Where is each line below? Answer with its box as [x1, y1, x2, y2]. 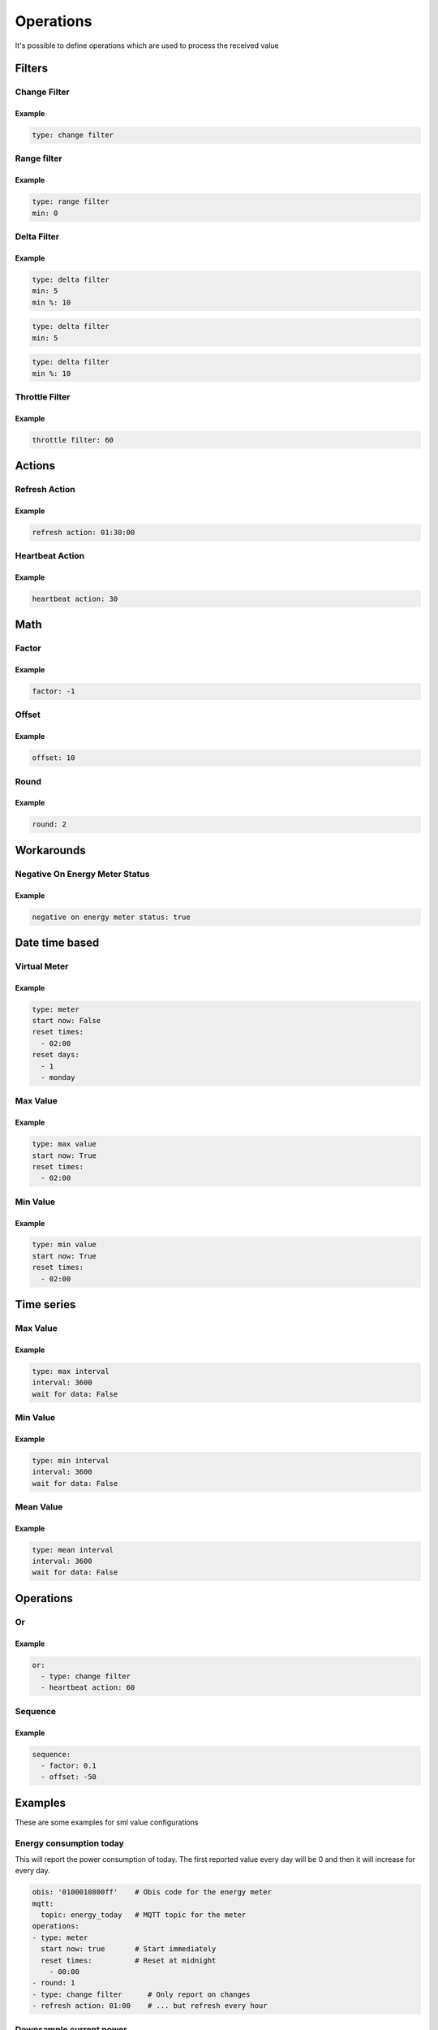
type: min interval [32, 1456, 109, 1465]
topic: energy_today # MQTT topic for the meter [41, 1911, 247, 1920]
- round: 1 [32, 1978, 75, 1988]
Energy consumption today [15, 1838, 125, 1849]
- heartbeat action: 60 [41, 1683, 135, 1692]
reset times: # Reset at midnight [41, 1955, 217, 1965]
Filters [15, 62, 49, 76]
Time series [15, 1298, 76, 1311]
